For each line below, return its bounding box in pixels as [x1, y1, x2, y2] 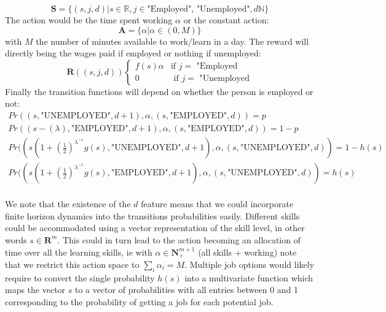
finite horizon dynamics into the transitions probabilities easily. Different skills [5, 209, 300, 222]
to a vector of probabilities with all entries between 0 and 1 [75, 283, 299, 296]
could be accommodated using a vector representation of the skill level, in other [5, 221, 305, 234]
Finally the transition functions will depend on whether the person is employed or [5, 85, 313, 97]
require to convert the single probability [5, 271, 155, 284]
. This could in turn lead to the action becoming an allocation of [57, 233, 301, 246]
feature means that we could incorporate [141, 197, 294, 210]
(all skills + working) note [198, 245, 297, 258]
